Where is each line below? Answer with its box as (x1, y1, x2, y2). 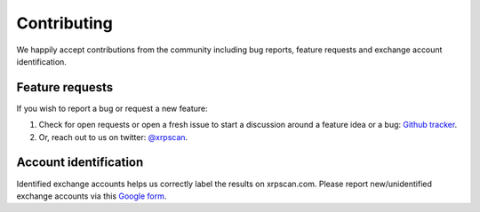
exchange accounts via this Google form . (16, 191, 167, 201)
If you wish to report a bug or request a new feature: (16, 103, 208, 114)
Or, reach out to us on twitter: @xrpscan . (38, 131, 188, 142)
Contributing (16, 13, 113, 33)
